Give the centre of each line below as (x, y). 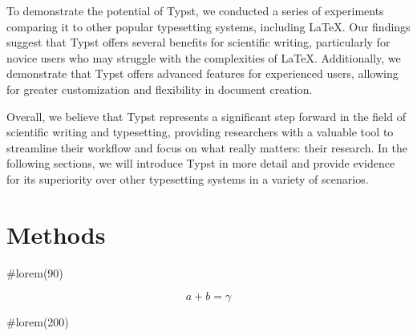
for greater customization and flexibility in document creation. (160, 89)
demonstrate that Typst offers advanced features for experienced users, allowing (202, 73)
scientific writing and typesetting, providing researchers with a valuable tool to (200, 132)
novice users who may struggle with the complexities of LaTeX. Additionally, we (204, 57)
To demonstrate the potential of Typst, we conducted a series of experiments (195, 10)
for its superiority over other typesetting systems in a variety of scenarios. (188, 178)
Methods (56, 234)
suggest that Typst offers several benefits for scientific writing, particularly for (198, 42)
